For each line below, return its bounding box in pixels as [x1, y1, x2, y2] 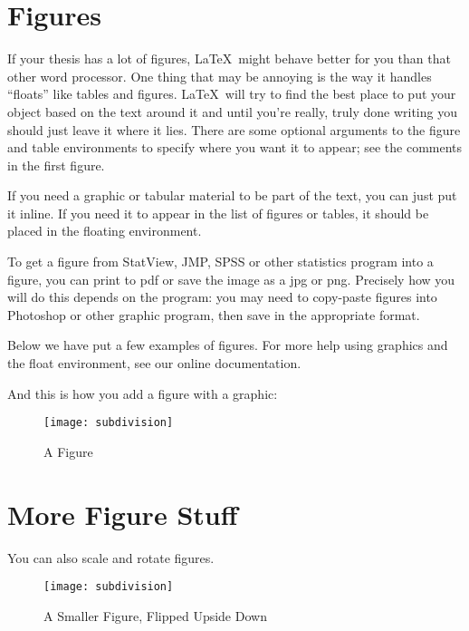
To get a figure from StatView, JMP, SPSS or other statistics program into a [7, 252, 434, 271]
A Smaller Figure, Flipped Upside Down [43, 606, 267, 625]
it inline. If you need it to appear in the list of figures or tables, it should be [7, 203, 429, 222]
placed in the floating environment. [7, 221, 202, 240]
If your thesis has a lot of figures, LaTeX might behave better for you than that [7, 49, 451, 68]
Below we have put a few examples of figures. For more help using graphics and [7, 335, 448, 354]
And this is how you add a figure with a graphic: [7, 383, 278, 403]
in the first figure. [7, 155, 105, 174]
